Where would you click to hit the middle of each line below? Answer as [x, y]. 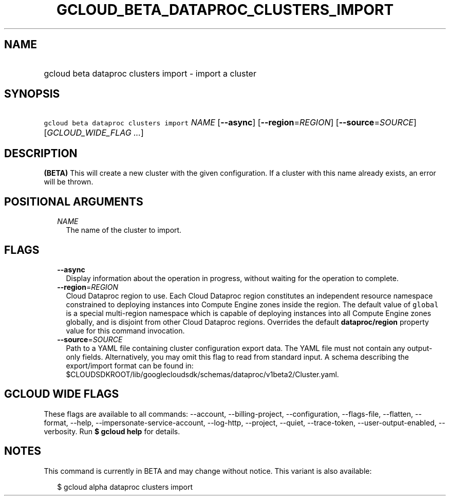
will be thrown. [69, 182]
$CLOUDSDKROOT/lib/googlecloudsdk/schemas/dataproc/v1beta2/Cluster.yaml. [202, 374]
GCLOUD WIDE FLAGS [62, 394]
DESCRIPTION [41, 153]
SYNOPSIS [32, 94]
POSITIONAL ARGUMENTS [74, 201]
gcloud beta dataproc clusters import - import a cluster [150, 73]
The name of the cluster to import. [124, 230]
